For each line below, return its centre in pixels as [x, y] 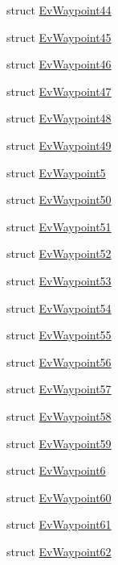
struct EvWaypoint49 [59, 145]
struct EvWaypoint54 [59, 307]
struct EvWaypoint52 [59, 253]
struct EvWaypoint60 [59, 497]
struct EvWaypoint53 [59, 280]
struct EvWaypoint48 [59, 118]
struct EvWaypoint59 [59, 443]
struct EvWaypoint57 [59, 389]
